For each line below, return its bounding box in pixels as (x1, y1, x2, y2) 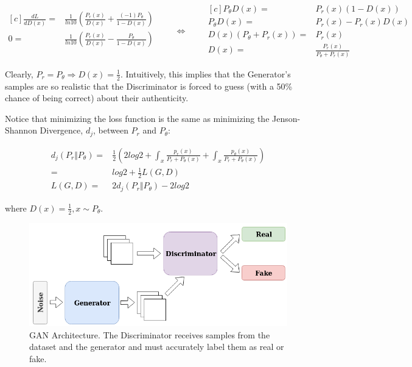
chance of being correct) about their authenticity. (5, 91, 189, 104)
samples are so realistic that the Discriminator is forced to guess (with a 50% (5, 79, 293, 92)
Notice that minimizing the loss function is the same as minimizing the (5, 112, 270, 124)
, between (93, 124, 128, 137)
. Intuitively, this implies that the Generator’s (120, 67, 291, 80)
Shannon (5, 124, 37, 137)
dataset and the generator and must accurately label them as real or (29, 340, 284, 353)
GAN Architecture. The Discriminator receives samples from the (29, 328, 270, 341)
